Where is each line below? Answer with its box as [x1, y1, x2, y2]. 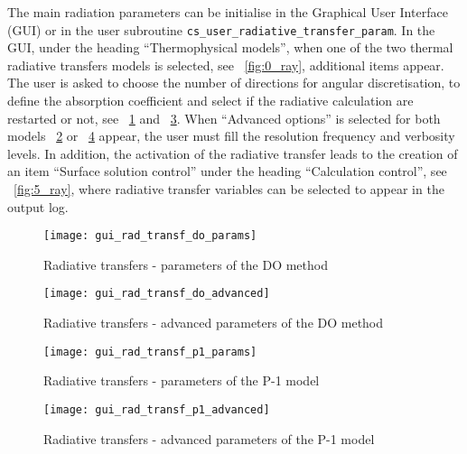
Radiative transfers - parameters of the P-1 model [43, 371, 320, 390]
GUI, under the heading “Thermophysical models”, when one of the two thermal [7, 38, 453, 57]
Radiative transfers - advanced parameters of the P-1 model [43, 429, 375, 448]
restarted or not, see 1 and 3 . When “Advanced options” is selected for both [7, 108, 441, 127]
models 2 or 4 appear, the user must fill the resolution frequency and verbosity [7, 126, 455, 145]
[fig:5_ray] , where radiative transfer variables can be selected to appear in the [14, 180, 444, 198]
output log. [7, 197, 69, 216]
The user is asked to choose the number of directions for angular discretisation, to [7, 73, 461, 92]
